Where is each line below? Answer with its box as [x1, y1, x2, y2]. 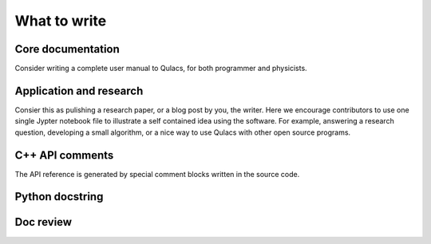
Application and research [14, 84, 144, 97]
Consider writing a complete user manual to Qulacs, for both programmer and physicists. [14, 64, 307, 73]
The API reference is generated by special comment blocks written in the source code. [14, 169, 300, 179]
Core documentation [14, 42, 120, 56]
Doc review [14, 215, 72, 229]
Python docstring [14, 190, 104, 203]
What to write [14, 12, 107, 30]
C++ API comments [14, 148, 114, 162]
